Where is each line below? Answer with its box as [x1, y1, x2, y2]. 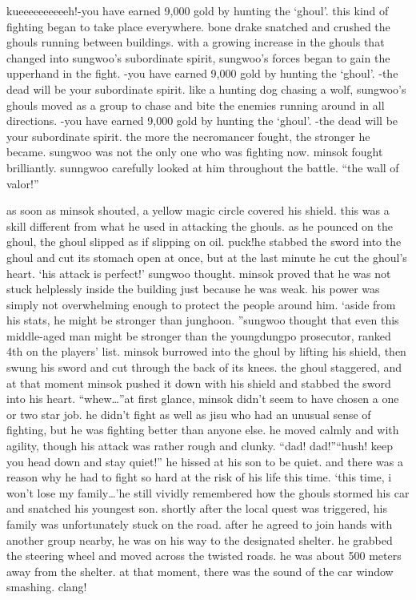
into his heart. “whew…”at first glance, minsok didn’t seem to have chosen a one [6, 390, 399, 407]
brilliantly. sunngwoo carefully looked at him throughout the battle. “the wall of [6, 159, 399, 175]
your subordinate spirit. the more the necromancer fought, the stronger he [6, 127, 370, 144]
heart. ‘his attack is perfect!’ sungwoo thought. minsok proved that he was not [6, 264, 391, 281]
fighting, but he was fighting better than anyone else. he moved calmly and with [6, 421, 399, 438]
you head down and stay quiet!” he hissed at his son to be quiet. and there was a [6, 453, 403, 469]
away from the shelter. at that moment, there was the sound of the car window [6, 562, 394, 579]
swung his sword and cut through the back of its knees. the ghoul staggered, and [6, 359, 402, 376]
